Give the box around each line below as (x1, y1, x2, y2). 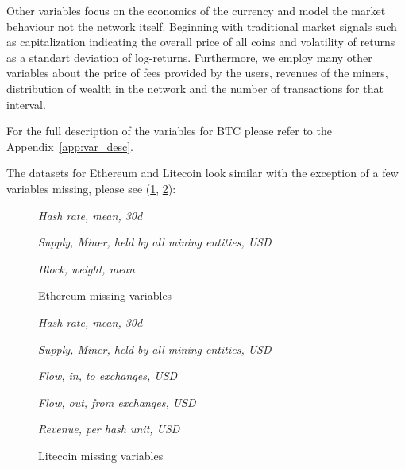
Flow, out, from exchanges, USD (38, 393, 196, 410)
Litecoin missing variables (38, 447, 164, 463)
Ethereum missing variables (38, 287, 172, 304)
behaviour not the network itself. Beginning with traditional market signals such (6, 17, 397, 34)
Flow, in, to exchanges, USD (38, 367, 178, 384)
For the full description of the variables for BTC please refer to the (6, 122, 332, 139)
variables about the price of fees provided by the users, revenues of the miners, (6, 64, 388, 81)
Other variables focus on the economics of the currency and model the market (6, 2, 386, 18)
